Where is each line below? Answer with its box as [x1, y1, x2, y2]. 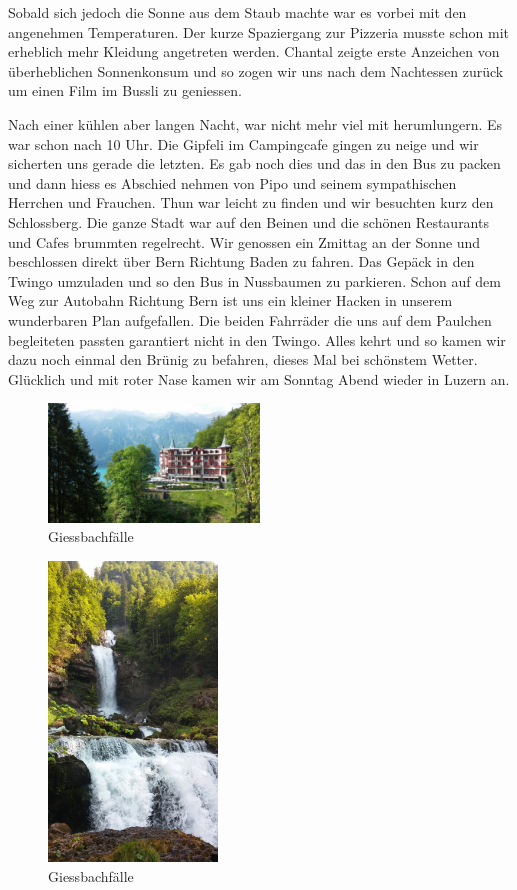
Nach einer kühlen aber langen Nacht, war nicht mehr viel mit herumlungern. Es [8, 113, 503, 134]
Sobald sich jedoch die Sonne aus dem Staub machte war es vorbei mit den [8, 2, 467, 22]
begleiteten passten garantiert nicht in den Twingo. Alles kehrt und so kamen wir [8, 329, 506, 350]
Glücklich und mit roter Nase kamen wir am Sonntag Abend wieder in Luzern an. [8, 368, 510, 389]
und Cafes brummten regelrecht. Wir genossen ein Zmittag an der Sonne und [8, 231, 481, 252]
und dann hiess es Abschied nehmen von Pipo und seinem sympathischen [8, 172, 457, 193]
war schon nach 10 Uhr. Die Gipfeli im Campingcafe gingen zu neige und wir [8, 133, 479, 154]
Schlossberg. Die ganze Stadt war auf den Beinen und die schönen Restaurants [8, 211, 489, 232]
